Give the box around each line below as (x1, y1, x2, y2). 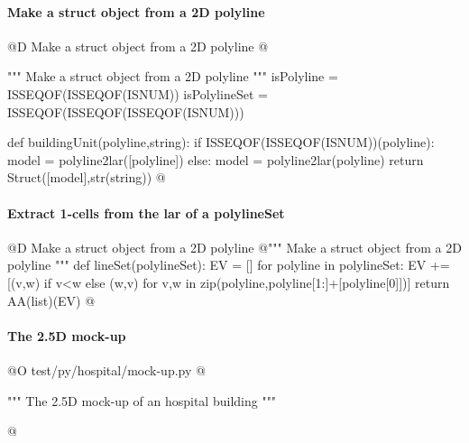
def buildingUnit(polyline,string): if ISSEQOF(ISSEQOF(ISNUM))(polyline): (7, 133, 435, 152)
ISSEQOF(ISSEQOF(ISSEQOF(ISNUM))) (7, 102, 244, 121)
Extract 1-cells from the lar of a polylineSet (7, 203, 285, 222)
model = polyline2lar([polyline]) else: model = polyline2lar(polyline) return (7, 150, 424, 169)
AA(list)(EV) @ (7, 291, 96, 309)
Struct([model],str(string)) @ (7, 168, 166, 187)
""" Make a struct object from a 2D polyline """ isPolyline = (7, 67, 338, 86)
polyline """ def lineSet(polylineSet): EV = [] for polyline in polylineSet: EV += (7, 255, 450, 274)
